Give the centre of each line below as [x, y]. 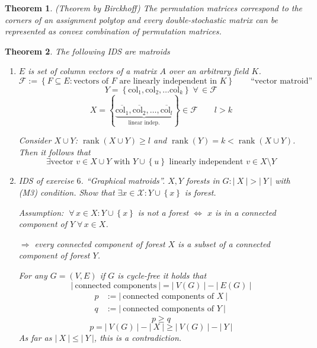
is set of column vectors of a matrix [92, 71]
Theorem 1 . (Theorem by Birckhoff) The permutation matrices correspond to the [154, 8]
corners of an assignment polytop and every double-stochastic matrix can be [141, 19]
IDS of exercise [46, 181]
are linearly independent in [168, 81]
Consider [35, 140]
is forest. [200, 192]
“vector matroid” [282, 81]
